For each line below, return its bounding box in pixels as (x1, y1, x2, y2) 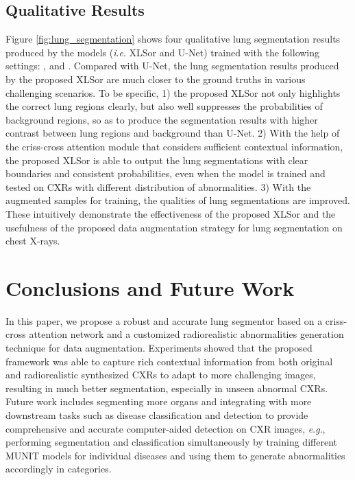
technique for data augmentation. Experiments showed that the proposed (5, 341, 313, 355)
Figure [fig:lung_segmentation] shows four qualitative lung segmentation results (5, 32, 341, 46)
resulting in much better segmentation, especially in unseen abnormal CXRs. (5, 380, 328, 395)
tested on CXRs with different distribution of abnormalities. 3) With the (5, 179, 311, 194)
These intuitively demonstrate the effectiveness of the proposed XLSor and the (5, 206, 336, 220)
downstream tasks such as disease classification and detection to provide (5, 407, 308, 422)
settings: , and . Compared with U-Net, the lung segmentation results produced (5, 58, 339, 73)
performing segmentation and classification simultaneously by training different (5, 435, 337, 449)
